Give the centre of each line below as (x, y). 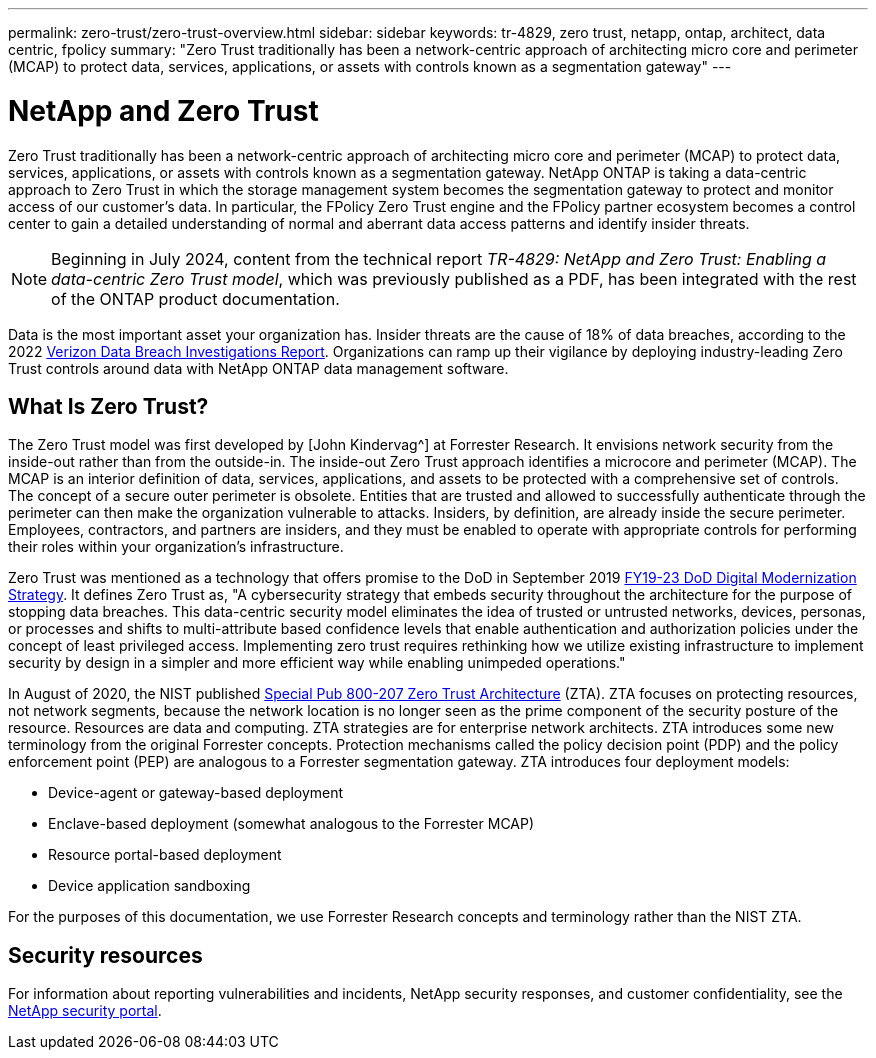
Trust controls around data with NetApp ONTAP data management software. (258, 368)
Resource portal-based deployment (165, 855)
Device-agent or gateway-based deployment (196, 793)
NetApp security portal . (85, 1011)
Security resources (105, 955)
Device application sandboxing (149, 886)
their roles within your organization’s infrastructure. (176, 547)
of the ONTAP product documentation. (195, 298)
